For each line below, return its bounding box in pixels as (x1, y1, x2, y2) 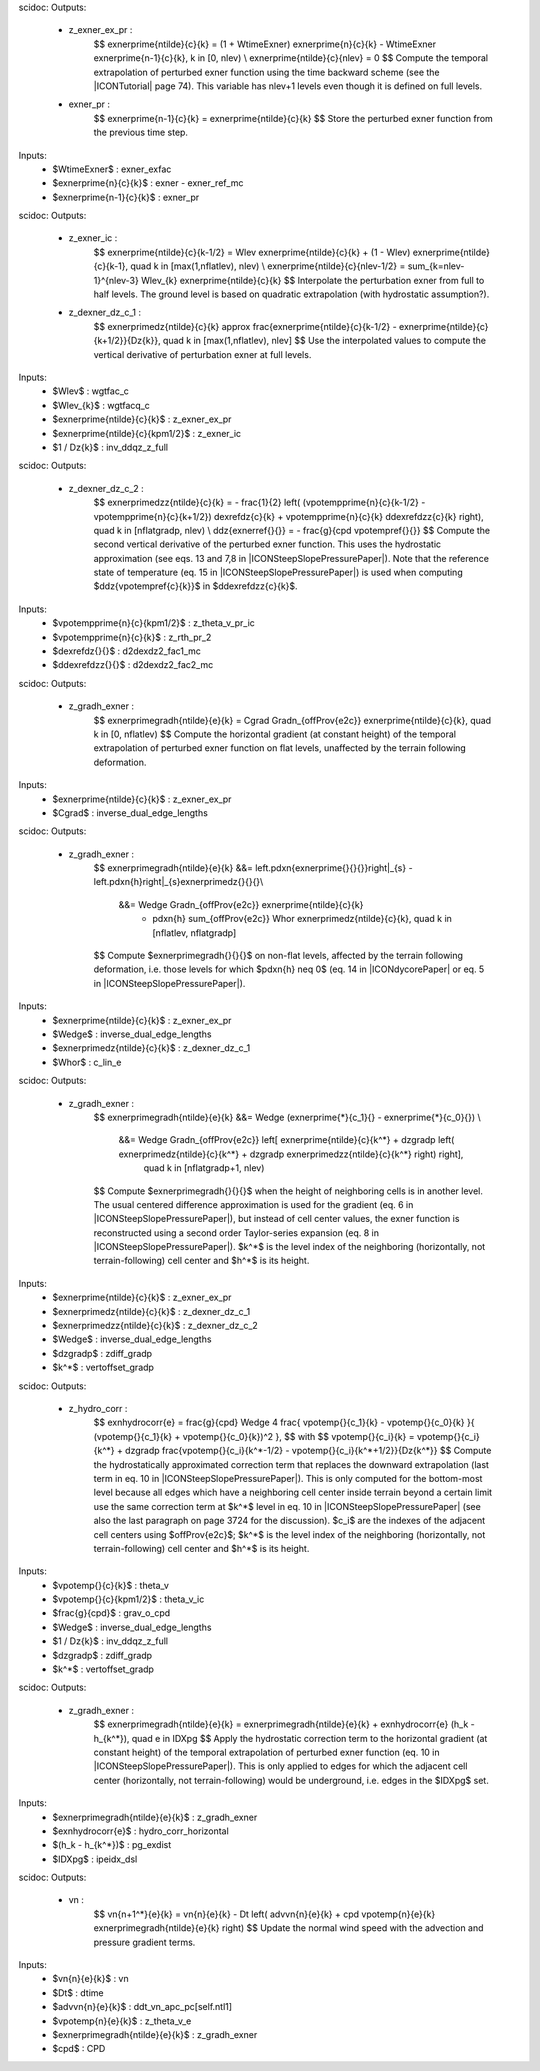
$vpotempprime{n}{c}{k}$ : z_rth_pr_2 (52, 631, 212, 643)
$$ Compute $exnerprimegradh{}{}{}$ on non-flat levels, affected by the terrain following (93, 950, 464, 962)
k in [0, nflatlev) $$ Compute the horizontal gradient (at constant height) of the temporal (93, 728, 457, 740)
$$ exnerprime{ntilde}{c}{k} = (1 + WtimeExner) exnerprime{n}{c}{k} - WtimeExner (93, 38, 437, 50)
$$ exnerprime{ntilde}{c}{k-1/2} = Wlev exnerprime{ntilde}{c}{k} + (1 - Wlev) (93, 246, 411, 258)
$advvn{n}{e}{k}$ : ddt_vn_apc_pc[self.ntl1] (52, 2001, 233, 2013)
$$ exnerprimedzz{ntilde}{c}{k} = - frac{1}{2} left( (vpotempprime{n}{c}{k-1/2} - (93, 496, 426, 509)
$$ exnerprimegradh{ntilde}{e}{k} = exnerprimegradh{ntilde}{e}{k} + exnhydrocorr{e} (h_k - (93, 1718, 475, 1730)
